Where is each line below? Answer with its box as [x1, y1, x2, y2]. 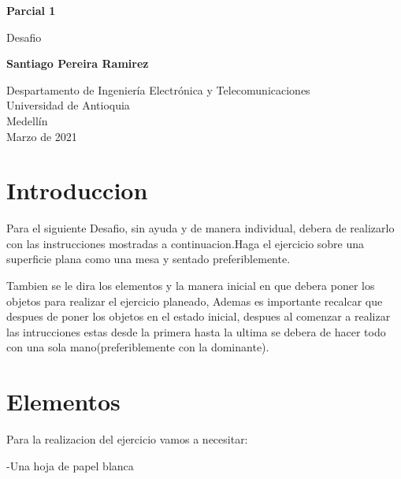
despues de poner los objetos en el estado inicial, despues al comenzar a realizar [6, 308, 391, 325]
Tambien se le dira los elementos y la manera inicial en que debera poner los [6, 277, 375, 294]
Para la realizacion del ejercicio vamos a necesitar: [6, 431, 248, 447]
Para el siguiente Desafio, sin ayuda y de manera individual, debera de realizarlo [6, 220, 395, 236]
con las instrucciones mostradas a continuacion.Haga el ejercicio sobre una [6, 235, 365, 251]
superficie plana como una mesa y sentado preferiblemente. [6, 251, 291, 267]
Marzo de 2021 [6, 128, 77, 144]
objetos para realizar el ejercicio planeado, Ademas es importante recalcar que [6, 292, 383, 309]
